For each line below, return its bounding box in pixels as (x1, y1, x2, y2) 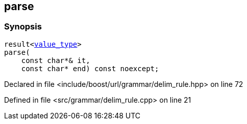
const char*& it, (21, 56, 90, 65)
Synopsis (4, 21, 42, 32)
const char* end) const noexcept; (21, 64, 159, 73)
